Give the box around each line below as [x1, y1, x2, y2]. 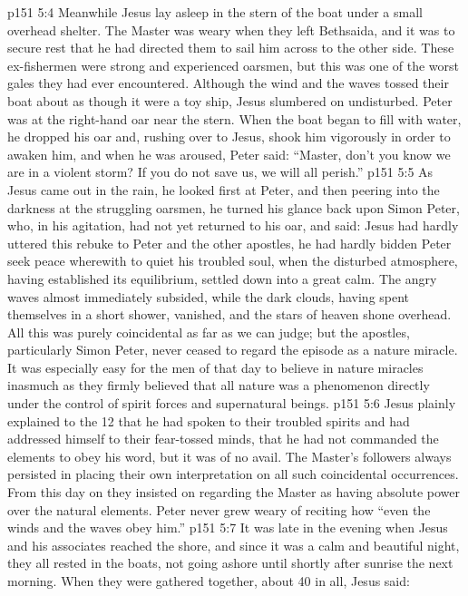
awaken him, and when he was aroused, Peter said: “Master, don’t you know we [7, 144, 451, 163]
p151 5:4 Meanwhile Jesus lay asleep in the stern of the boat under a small [7, 3, 423, 21]
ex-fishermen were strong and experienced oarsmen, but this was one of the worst [7, 55, 460, 74]
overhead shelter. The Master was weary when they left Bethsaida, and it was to [7, 20, 455, 39]
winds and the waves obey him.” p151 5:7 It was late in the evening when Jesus [7, 518, 448, 537]
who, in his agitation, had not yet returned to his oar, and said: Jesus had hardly [7, 216, 459, 235]
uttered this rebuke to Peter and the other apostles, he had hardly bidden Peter [7, 233, 452, 252]
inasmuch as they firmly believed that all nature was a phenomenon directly [7, 376, 430, 395]
